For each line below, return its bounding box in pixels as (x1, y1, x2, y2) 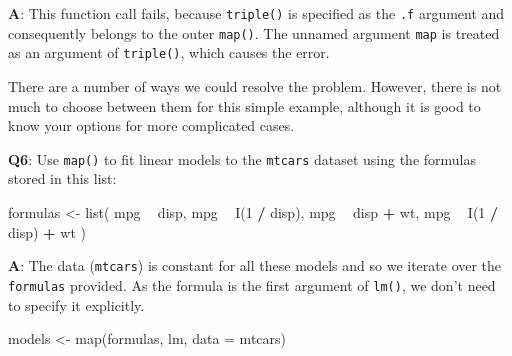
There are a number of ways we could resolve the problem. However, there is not (8, 75, 502, 96)
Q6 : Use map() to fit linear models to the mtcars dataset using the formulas (8, 148, 477, 169)
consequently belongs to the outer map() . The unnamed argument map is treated (8, 22, 500, 43)
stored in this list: (8, 168, 117, 189)
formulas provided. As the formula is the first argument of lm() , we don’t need (8, 274, 496, 295)
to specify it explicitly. (8, 294, 145, 315)
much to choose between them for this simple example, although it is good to (8, 95, 481, 116)
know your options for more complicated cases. (8, 115, 295, 136)
